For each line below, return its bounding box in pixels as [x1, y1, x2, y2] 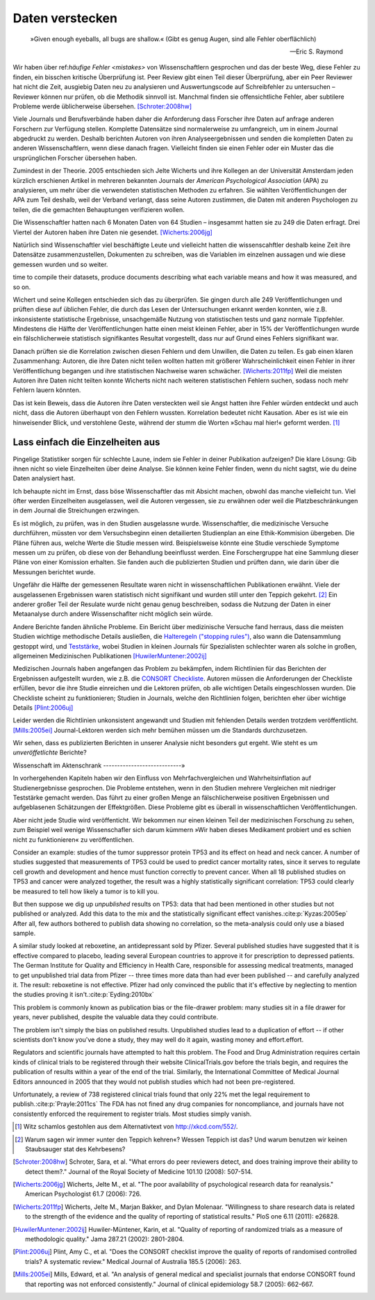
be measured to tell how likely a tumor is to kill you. [12, 887, 160, 895]
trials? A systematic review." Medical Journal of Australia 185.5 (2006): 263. [25, 1257, 242, 1265]
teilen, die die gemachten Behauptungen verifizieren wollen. [12, 205, 185, 213]
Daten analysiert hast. [12, 474, 76, 482]
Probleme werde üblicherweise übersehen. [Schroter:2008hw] [12, 101, 192, 111]
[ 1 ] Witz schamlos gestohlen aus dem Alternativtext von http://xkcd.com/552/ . [15, 1123, 238, 1131]
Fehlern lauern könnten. [12, 386, 81, 394]
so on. [12, 282, 31, 291]
